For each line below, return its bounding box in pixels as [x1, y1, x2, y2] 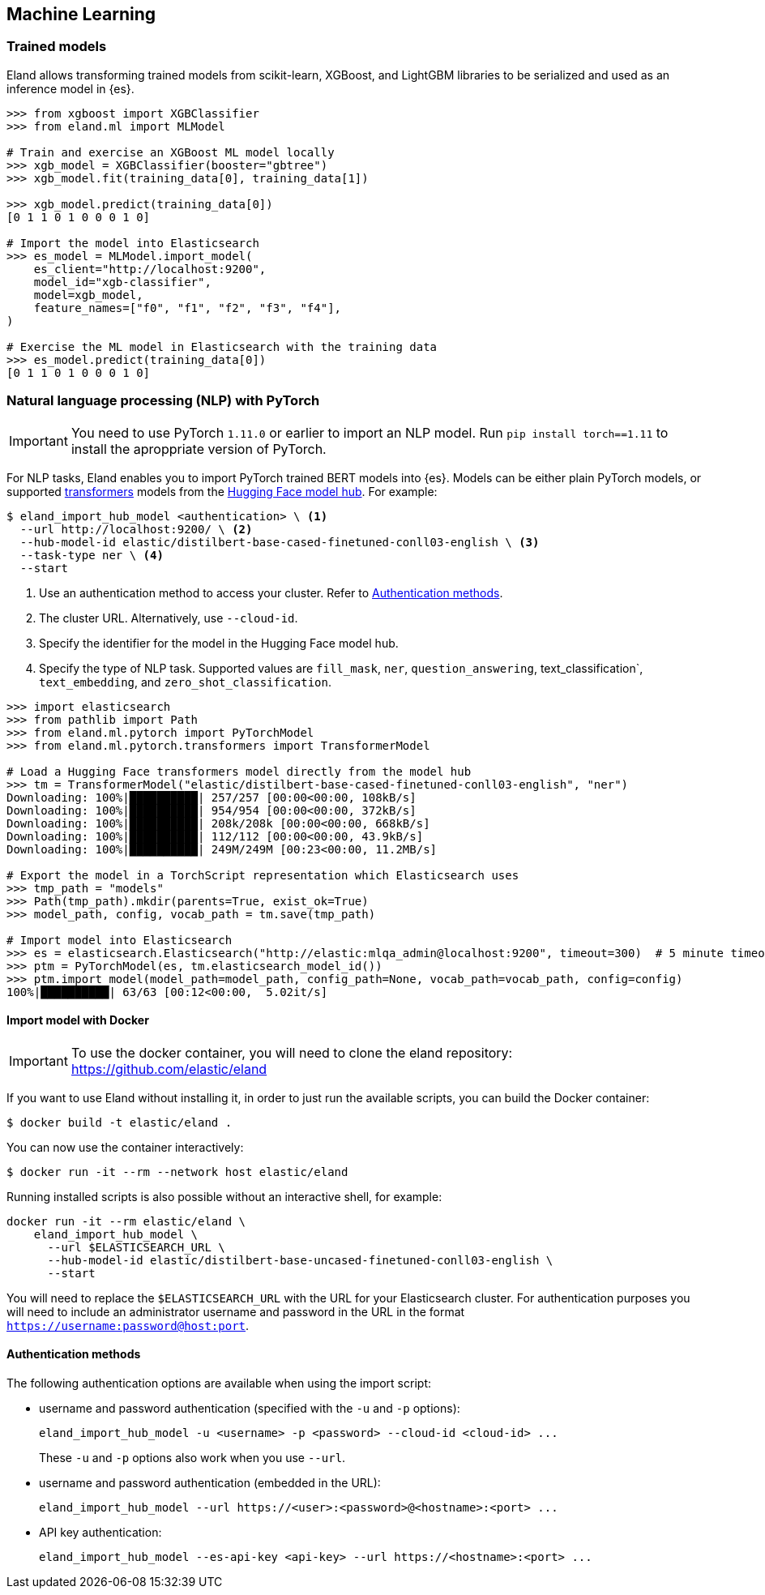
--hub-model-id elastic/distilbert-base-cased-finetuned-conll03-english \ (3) [19, 535, 540, 549]
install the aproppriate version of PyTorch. [71, 440, 327, 457]
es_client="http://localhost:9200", [33, 262, 267, 276]
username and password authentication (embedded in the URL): [39, 1475, 381, 1490]
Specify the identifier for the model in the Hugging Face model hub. [39, 635, 399, 650]
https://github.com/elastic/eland [71, 1060, 267, 1077]
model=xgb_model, [33, 288, 143, 301]
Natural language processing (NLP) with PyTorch [6, 392, 320, 409]
